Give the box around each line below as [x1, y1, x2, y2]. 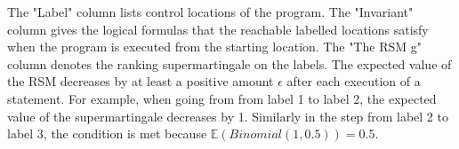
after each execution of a [286, 72, 421, 90]
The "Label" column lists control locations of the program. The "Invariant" [7, 3, 414, 20]
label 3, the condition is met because [7, 124, 207, 143]
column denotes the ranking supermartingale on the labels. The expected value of [7, 54, 452, 73]
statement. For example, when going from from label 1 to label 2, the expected [7, 89, 437, 107]
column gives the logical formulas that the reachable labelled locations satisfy [7, 20, 429, 38]
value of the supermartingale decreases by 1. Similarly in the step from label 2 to [7, 106, 448, 125]
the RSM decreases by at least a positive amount [7, 72, 274, 90]
